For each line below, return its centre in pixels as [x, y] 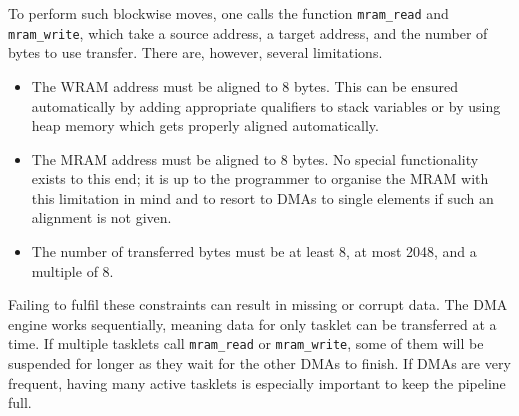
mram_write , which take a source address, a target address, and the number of [248, 32]
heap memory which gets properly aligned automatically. [205, 125]
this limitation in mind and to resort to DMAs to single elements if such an [262, 197]
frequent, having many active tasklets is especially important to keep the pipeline [257, 382]
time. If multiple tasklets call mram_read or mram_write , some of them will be [246, 343]
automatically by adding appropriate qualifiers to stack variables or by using [266, 105]
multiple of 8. [72, 270]
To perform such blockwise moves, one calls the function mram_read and [228, 13]
